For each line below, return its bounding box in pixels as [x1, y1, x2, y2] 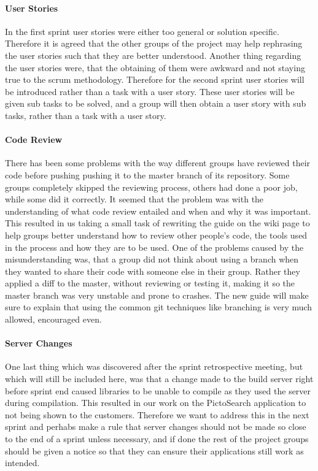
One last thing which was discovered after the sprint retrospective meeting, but [5, 360, 303, 373]
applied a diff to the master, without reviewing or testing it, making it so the [5, 277, 295, 289]
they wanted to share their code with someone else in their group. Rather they [5, 264, 300, 277]
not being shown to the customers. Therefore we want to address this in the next [5, 408, 309, 421]
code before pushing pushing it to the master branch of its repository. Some [5, 168, 290, 181]
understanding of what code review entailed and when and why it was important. [5, 204, 311, 217]
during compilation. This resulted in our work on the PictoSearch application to [5, 396, 306, 409]
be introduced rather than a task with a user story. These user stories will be [5, 85, 295, 98]
